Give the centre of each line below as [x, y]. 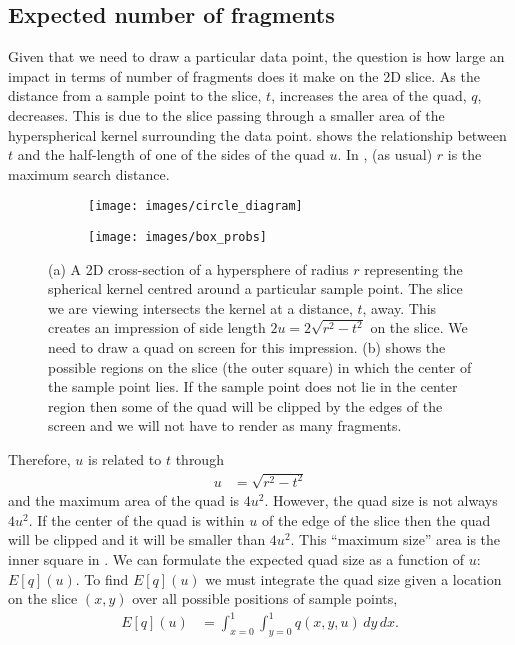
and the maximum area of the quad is [124, 500]
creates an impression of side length [157, 327]
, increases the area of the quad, [369, 95]
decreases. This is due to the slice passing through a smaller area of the [226, 114]
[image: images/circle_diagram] [195, 206]
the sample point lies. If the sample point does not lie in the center [253, 386]
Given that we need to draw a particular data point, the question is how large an [256, 56]
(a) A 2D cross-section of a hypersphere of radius [198, 268]
